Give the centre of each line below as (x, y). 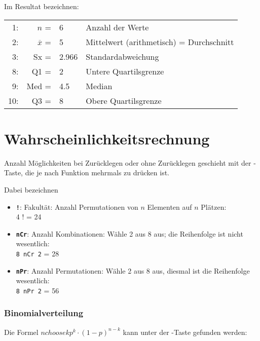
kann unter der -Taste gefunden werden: (185, 332)
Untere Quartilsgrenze (125, 71)
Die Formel (21, 332)
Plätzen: (214, 206)
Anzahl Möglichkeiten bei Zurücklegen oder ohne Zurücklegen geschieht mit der (128, 162)
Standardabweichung (122, 56)
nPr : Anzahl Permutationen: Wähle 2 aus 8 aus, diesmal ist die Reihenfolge (133, 270)
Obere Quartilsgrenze (124, 100)
